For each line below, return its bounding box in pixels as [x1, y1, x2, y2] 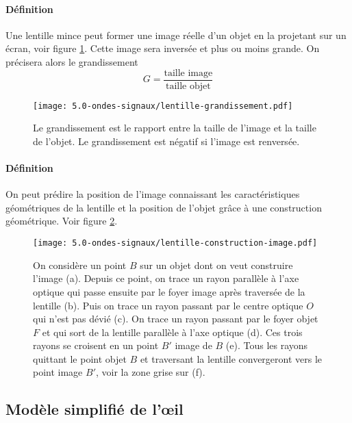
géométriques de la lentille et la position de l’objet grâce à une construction [5, 200, 322, 214]
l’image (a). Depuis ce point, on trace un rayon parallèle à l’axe [33, 271, 299, 285]
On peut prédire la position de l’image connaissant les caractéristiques [5, 187, 300, 201]
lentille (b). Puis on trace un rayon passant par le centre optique [33, 298, 303, 312]
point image [33, 365, 83, 379]
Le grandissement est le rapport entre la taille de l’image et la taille [33, 120, 316, 135]
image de [175, 338, 212, 352]
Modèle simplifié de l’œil [5, 398, 184, 420]
